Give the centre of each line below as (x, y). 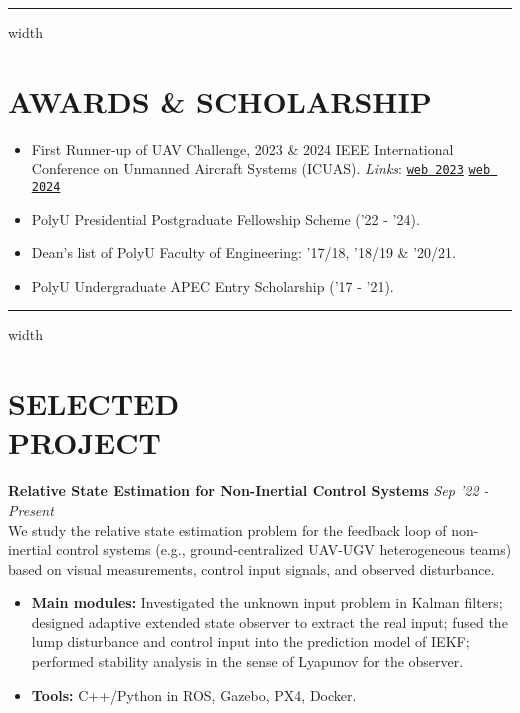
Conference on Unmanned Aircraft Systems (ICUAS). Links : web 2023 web (261, 168)
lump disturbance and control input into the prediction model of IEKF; (250, 641)
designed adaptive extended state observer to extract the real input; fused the (269, 621)
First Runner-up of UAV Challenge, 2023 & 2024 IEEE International (242, 148)
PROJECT (84, 442)
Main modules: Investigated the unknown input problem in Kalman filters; (267, 602)
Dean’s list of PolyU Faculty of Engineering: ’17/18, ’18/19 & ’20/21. (243, 252)
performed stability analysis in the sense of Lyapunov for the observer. (247, 661)
